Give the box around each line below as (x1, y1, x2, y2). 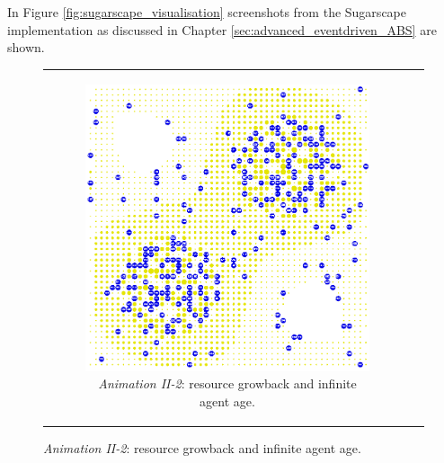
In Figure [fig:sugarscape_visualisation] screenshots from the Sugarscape (7, 3, 406, 21)
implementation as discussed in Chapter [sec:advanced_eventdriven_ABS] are (7, 20, 437, 39)
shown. (7, 38, 45, 57)
